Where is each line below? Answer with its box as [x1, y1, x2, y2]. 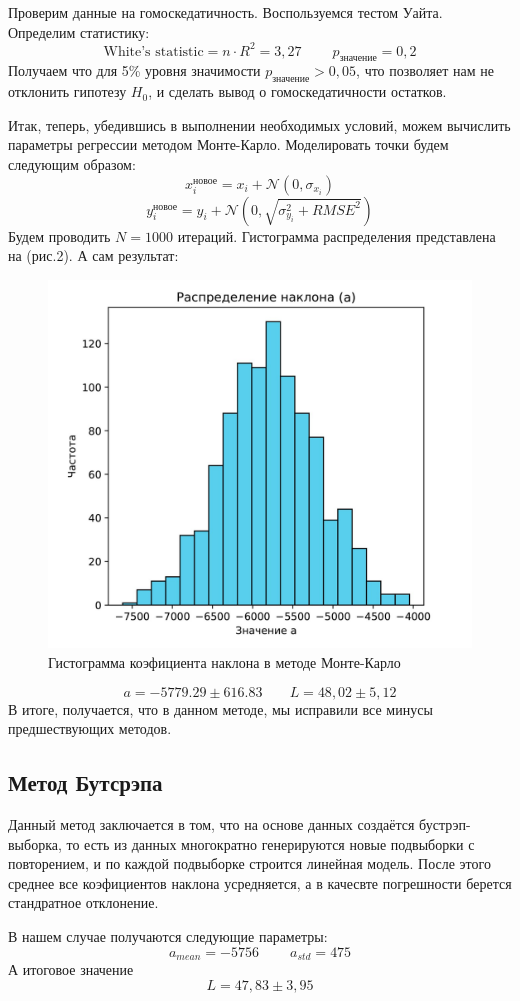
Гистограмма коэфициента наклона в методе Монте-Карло [48, 651, 401, 672]
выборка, [8, 833, 62, 854]
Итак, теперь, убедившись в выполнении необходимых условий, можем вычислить [8, 114, 511, 135]
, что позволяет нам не [356, 60, 494, 81]
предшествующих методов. [8, 718, 172, 739]
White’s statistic [103, 44, 204, 59]
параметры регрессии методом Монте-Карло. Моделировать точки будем [8, 134, 449, 155]
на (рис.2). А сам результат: [8, 245, 179, 266]
